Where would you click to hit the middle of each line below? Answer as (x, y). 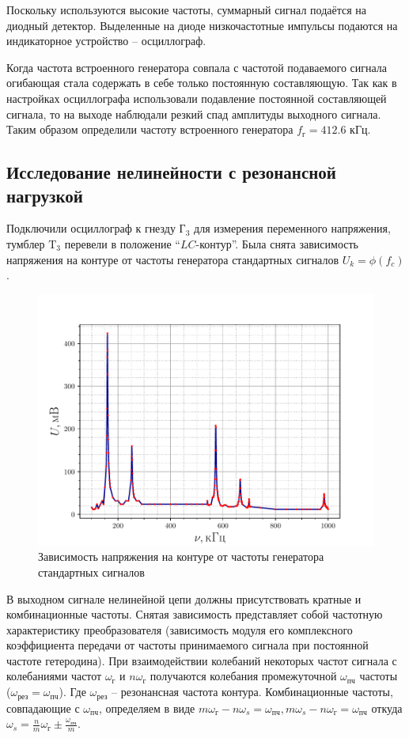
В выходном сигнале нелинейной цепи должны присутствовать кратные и (184, 598)
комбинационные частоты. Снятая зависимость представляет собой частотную (195, 614)
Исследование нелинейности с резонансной (171, 172)
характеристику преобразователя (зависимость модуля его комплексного (180, 629)
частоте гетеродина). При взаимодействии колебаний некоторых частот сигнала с (202, 660)
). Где (72, 692)
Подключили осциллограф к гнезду (91, 228)
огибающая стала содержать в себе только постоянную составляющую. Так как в (202, 83)
